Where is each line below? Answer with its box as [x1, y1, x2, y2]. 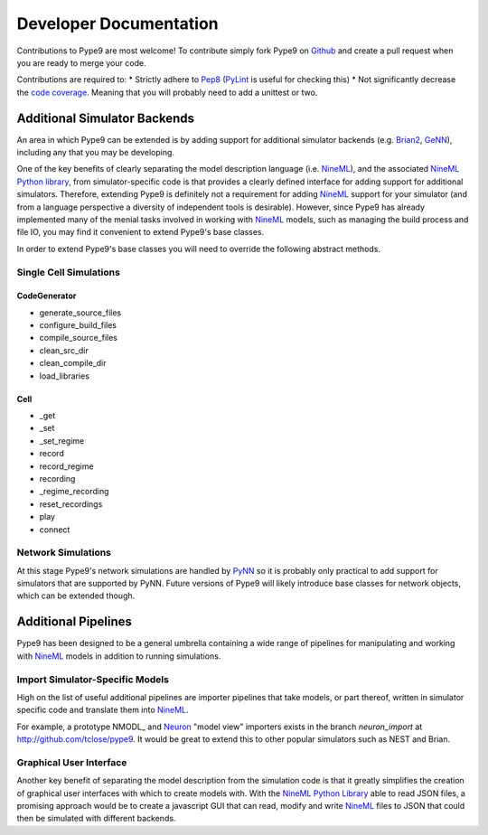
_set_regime [39, 435, 85, 446]
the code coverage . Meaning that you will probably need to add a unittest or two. [16, 87, 318, 98]
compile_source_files [39, 333, 117, 343]
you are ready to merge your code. [16, 57, 146, 68]
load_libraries [39, 371, 90, 381]
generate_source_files [39, 307, 122, 318]
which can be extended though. [16, 590, 136, 601]
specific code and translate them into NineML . [16, 705, 189, 716]
